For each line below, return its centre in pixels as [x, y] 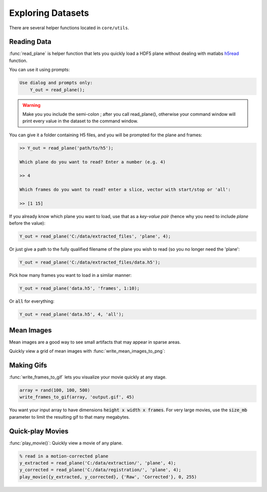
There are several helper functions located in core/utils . [69, 28]
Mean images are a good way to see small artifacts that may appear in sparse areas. [95, 342]
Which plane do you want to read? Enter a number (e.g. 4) [92, 162]
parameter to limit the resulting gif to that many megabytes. [70, 417]
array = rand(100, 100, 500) [55, 390]
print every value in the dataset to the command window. [80, 121]
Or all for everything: [32, 301]
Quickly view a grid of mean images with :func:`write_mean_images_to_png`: [87, 351]
